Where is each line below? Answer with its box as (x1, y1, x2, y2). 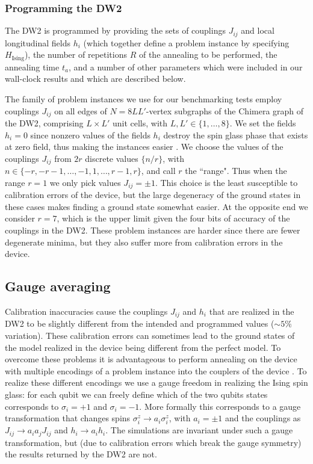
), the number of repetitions (24, 48, 128, 61)
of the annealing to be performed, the (138, 48, 277, 61)
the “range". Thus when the (185, 164, 287, 177)
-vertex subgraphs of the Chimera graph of (146, 104, 304, 117)
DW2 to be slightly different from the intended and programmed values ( (5, 317, 274, 330)
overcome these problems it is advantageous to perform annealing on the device (5, 353, 297, 365)
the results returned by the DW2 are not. (5, 448, 157, 460)
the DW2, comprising (5, 116, 84, 129)
